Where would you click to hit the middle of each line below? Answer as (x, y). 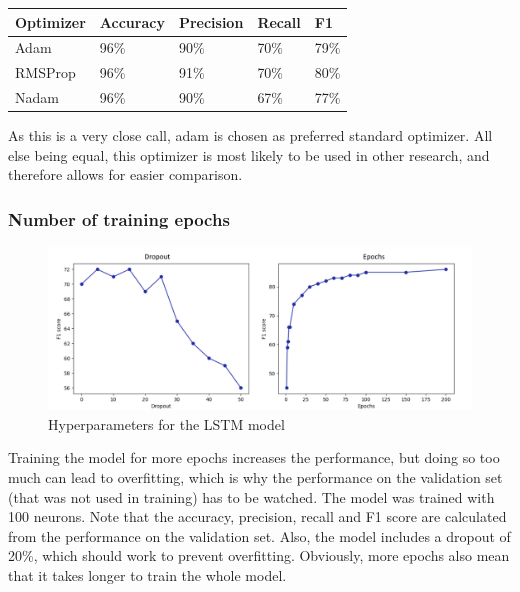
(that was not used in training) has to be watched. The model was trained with (251, 496)
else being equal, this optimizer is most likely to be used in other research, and (249, 154)
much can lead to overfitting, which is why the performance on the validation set (255, 477)
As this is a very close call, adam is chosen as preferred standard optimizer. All (250, 135)
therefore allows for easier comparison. (125, 174)
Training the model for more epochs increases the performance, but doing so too (254, 457)
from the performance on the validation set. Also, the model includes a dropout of (259, 535)
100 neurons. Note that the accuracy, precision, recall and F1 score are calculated (257, 516)
